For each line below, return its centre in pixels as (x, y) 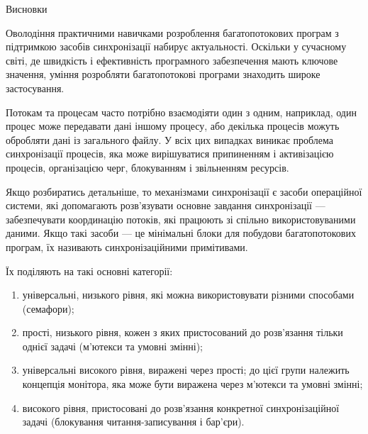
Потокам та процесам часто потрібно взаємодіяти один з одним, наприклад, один (181, 112)
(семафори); (48, 308)
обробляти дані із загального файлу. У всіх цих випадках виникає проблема (170, 139)
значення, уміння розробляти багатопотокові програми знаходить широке (163, 74)
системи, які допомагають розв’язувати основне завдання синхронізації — (166, 205)
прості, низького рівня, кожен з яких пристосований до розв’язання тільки (183, 332)
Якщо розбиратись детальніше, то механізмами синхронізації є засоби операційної (184, 191)
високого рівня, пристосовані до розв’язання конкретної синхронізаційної (181, 407)
